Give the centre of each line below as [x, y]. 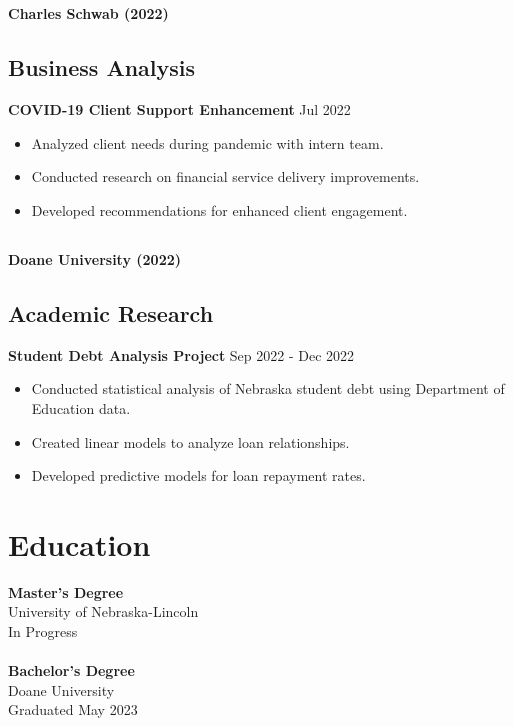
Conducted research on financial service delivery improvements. [225, 176]
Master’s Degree [66, 591]
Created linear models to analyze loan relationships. [190, 441]
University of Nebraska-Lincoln [103, 611]
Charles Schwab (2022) [88, 13]
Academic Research [111, 312]
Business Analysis [102, 67]
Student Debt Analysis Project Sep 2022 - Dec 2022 [181, 354]
